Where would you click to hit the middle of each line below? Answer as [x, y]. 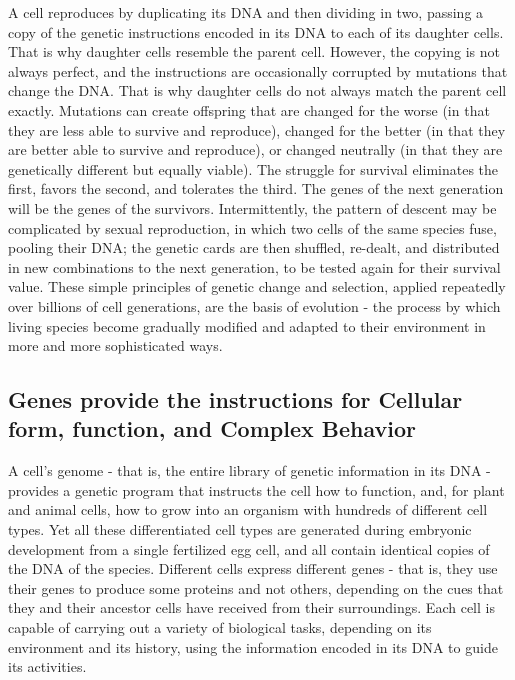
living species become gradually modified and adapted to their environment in [247, 325]
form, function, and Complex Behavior [212, 428]
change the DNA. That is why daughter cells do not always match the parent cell [257, 90]
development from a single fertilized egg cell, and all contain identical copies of [249, 548]
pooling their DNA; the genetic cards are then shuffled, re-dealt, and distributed [254, 247]
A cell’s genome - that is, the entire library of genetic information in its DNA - [249, 470]
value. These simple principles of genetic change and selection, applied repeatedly [257, 286]
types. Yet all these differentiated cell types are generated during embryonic [240, 529]
